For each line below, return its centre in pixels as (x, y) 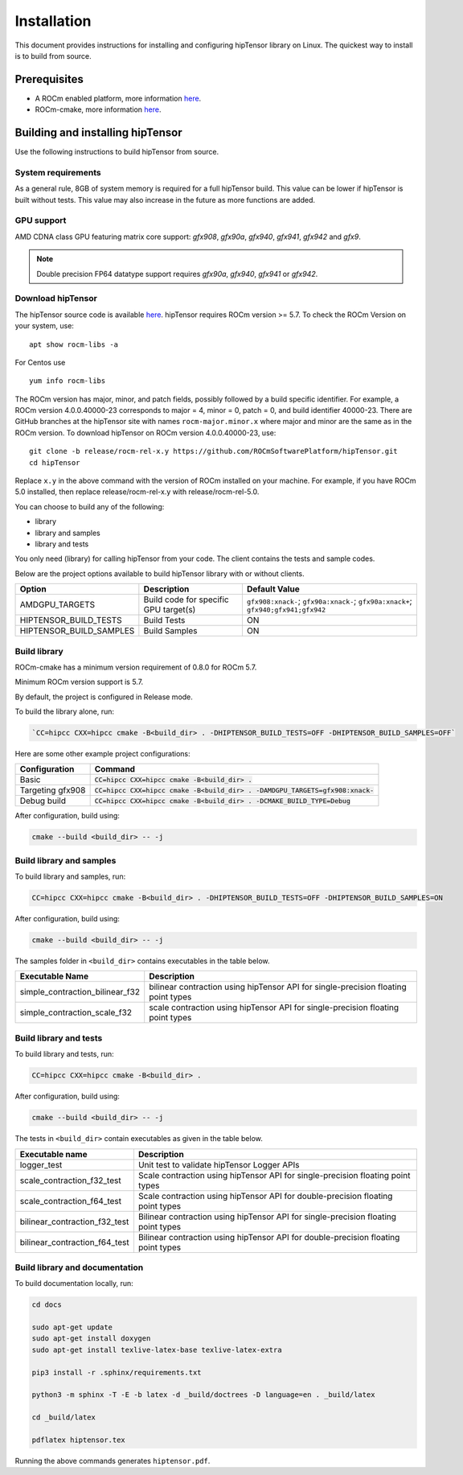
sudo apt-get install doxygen (91, 1339)
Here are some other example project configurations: (102, 754)
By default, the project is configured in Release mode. (104, 697)
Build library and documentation (79, 1267)
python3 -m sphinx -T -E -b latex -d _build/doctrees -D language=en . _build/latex (203, 1395)
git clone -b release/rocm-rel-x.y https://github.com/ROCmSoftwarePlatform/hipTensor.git (213, 451)
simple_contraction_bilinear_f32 (80, 992)
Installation (53, 21)
